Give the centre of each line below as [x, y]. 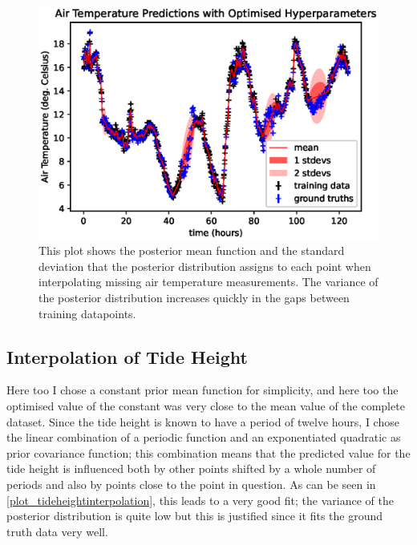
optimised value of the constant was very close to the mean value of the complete [206, 406]
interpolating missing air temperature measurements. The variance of [208, 282]
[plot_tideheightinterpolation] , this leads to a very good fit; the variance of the [200, 500]
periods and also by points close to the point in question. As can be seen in [191, 484]
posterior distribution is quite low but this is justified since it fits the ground [195, 516]
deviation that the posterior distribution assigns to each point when [205, 266]
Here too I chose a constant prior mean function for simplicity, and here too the [202, 390]
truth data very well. [57, 531]
